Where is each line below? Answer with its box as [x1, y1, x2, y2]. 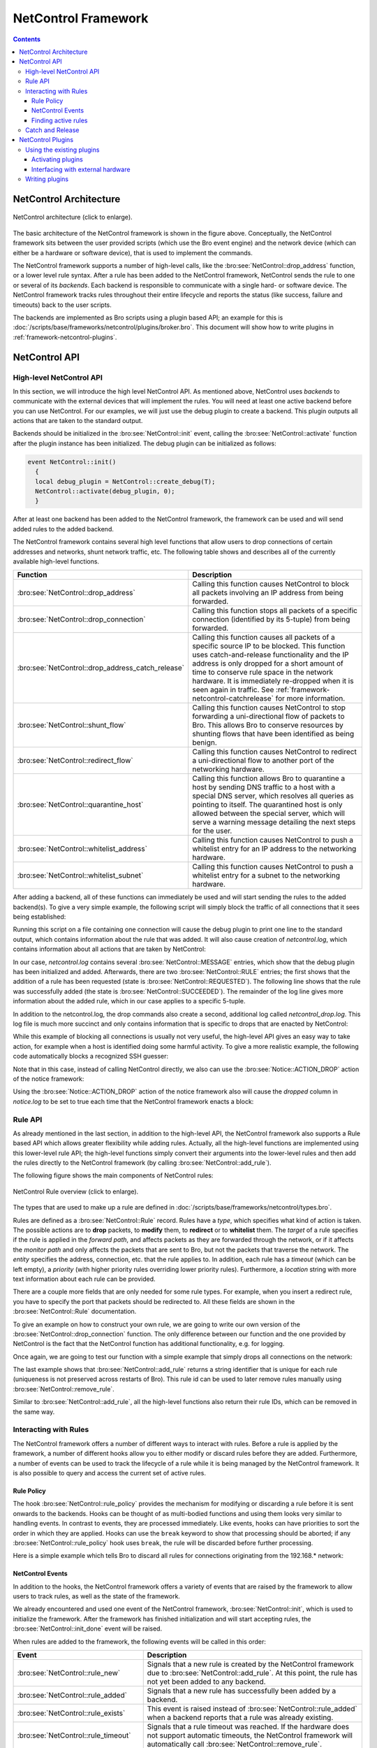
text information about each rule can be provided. [13, 1275, 156, 1283]
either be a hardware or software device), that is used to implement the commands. [13, 248, 253, 257]
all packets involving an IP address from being [192, 588, 343, 598]
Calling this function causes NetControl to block [192, 579, 350, 589]
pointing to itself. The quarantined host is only [192, 800, 343, 810]
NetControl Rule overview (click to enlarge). [13, 1187, 139, 1196]
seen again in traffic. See [192, 685, 274, 695]
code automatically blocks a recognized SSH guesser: [13, 1052, 169, 1061]
